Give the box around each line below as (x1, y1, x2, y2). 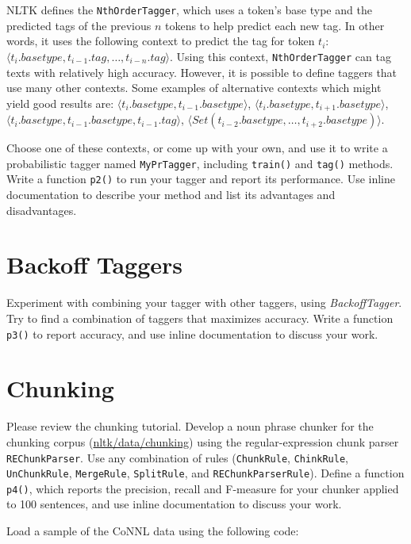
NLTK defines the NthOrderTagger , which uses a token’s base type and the (6, 2, 372, 17)
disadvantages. (6, 201, 77, 218)
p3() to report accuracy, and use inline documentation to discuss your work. (6, 325, 378, 342)
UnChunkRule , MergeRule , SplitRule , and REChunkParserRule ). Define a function (6, 465, 405, 481)
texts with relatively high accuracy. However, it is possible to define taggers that (6, 63, 398, 80)
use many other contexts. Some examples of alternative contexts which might (6, 79, 382, 96)
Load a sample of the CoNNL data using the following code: (6, 523, 299, 539)
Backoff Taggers (6, 248, 182, 281)
